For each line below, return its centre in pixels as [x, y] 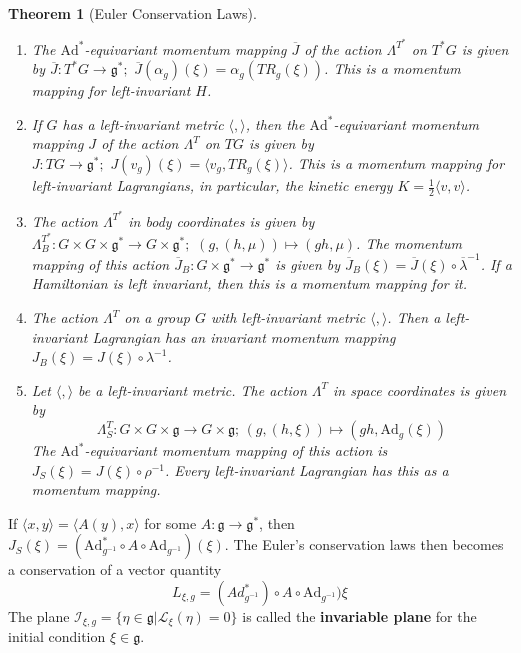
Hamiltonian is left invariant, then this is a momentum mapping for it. [249, 283]
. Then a [414, 317]
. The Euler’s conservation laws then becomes [364, 544]
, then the [275, 123]
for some [170, 522]
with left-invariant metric [288, 317]
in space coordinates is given [420, 389]
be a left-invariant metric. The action [192, 389]
